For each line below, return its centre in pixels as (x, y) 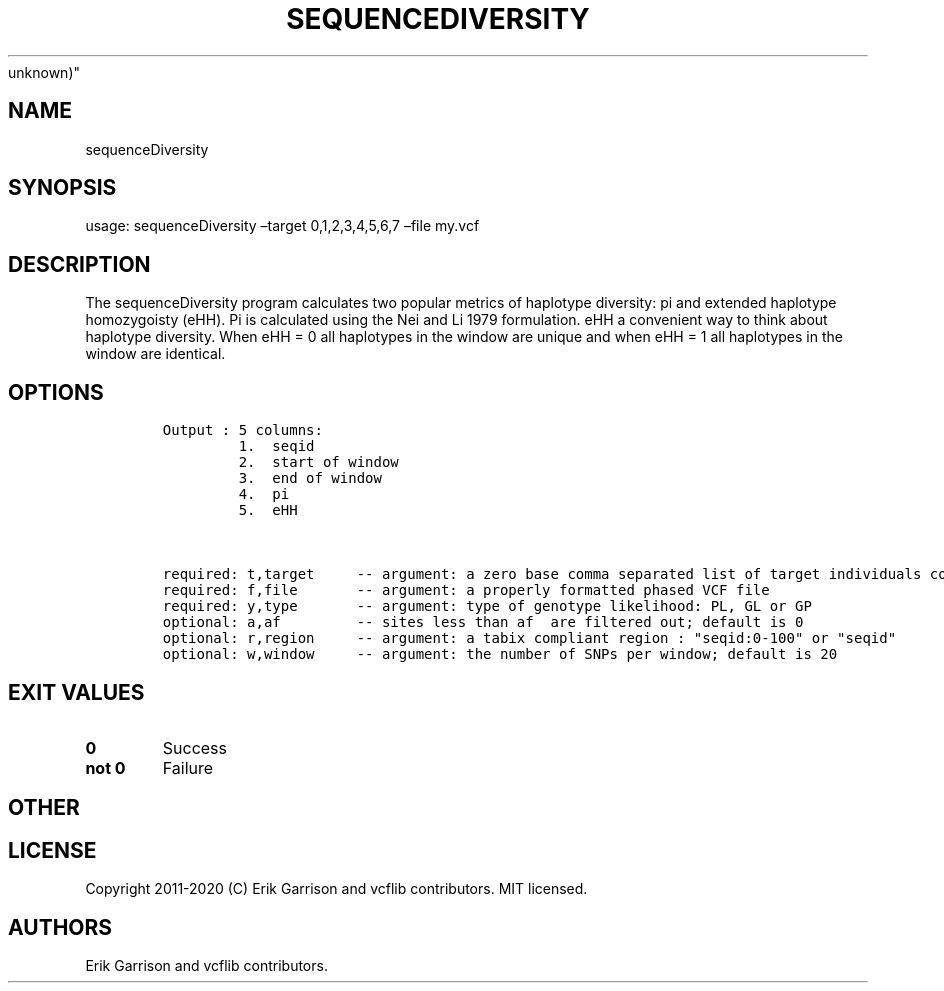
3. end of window (310, 478)
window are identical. (155, 354)
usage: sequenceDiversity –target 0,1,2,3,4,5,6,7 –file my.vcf (282, 226)
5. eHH (268, 510)
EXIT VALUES (76, 692)
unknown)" (44, 72)
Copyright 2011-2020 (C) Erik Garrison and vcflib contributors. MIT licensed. (336, 889)
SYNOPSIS (62, 188)
